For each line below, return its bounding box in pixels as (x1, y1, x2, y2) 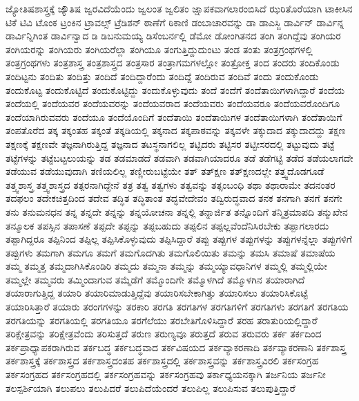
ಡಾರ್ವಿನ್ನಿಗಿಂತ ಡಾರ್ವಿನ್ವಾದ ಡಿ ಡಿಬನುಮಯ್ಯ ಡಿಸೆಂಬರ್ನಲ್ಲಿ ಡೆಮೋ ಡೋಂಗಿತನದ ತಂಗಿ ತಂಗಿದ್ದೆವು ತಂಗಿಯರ (6, 28, 341, 43)
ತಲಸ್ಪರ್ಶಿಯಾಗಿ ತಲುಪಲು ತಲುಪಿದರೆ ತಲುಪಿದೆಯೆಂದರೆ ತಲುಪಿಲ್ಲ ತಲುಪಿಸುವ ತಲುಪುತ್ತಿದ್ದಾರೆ (6, 380, 295, 395)
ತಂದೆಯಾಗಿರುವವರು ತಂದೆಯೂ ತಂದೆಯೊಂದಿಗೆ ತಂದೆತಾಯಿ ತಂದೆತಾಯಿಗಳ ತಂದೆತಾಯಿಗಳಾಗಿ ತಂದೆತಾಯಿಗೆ (6, 109, 342, 124)
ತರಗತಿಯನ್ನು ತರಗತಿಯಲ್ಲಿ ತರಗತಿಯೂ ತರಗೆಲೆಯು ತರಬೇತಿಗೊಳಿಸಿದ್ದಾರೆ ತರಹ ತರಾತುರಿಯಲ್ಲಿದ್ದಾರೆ (6, 313, 318, 327)
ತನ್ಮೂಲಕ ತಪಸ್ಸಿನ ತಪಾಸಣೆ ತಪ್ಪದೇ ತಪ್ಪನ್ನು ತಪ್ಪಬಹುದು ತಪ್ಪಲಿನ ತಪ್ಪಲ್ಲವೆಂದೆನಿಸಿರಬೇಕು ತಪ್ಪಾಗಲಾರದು (6, 218, 329, 232)
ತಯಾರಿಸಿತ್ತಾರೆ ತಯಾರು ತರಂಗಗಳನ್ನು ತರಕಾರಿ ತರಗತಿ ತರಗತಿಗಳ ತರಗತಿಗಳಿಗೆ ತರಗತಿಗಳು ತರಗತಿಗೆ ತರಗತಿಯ (6, 299, 349, 314)
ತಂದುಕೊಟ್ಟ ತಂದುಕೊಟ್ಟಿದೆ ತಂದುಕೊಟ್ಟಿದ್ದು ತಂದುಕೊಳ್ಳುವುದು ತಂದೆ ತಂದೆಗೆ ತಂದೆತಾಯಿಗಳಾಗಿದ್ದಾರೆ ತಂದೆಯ (6, 82, 345, 97)
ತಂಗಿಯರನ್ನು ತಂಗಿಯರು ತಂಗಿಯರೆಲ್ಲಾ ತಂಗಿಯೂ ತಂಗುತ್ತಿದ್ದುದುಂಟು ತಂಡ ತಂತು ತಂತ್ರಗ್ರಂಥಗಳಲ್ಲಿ (6, 41, 313, 56)
